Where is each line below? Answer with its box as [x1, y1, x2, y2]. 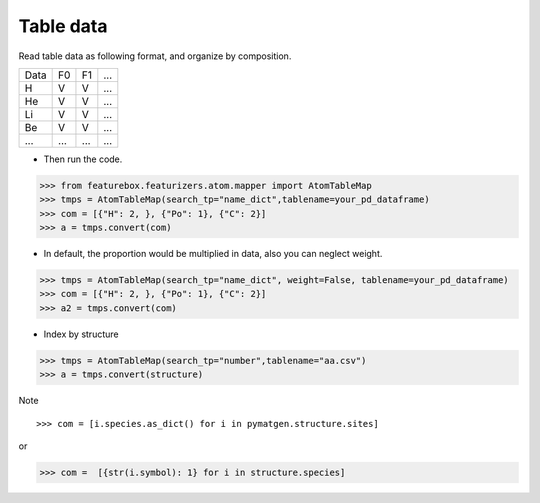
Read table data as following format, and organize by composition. [18, 50, 292, 62]
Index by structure [43, 328, 119, 340]
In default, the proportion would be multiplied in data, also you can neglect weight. [43, 248, 383, 260]
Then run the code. [43, 153, 123, 165]
